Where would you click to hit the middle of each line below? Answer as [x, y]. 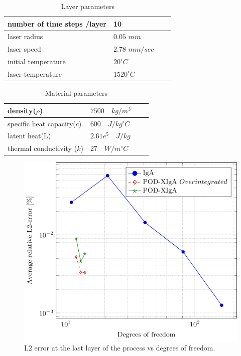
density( [22, 110]
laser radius [25, 36]
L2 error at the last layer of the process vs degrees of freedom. [120, 348]
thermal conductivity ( [42, 148]
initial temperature [37, 61]
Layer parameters [88, 6]
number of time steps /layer [57, 23]
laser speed [24, 49]
